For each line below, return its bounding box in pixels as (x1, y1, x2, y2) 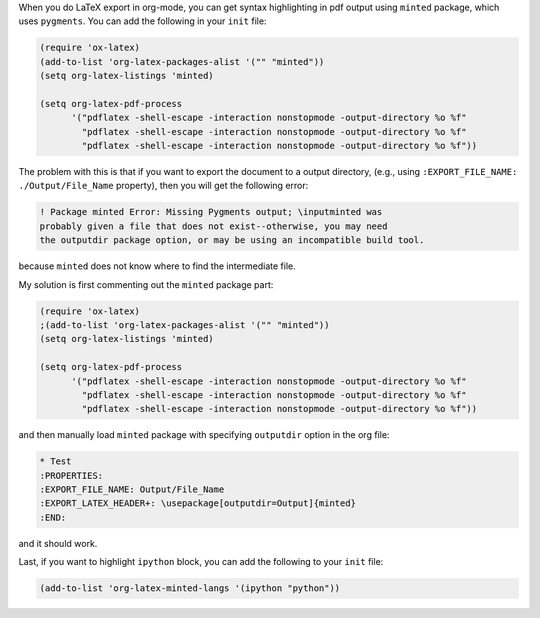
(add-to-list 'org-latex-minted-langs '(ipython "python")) (39, 583, 341, 594)
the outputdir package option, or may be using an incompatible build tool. (39, 235, 425, 246)
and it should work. (18, 537, 98, 549)
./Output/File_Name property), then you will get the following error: (18, 180, 309, 192)
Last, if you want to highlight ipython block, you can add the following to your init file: (18, 556, 384, 568)
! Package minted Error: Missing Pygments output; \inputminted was (39, 206, 383, 218)
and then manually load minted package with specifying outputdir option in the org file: (18, 429, 390, 441)
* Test (39, 456, 72, 467)
